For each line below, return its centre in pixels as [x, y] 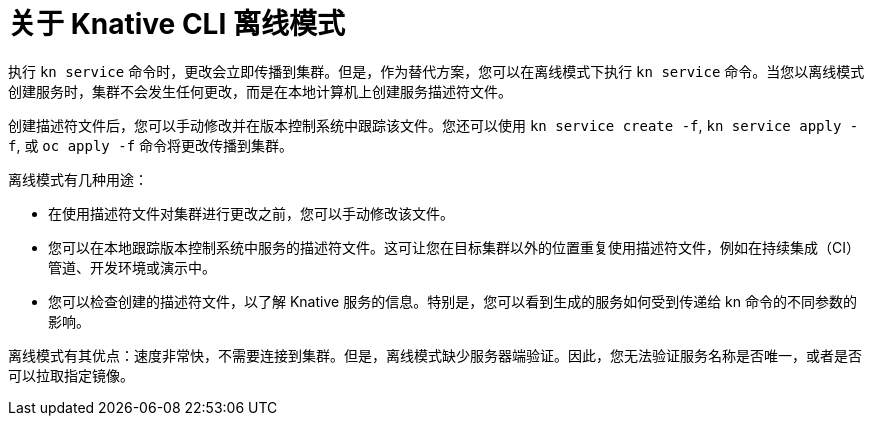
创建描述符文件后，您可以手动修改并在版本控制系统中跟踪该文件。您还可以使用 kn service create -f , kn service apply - [433, 125]
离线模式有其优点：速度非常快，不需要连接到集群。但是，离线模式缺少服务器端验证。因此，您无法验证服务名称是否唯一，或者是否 [435, 355]
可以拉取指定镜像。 [71, 375]
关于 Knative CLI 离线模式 [176, 24]
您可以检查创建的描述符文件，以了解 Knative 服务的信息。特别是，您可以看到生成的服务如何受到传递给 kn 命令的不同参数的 [452, 301]
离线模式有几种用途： [78, 179]
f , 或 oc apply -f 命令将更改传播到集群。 [151, 145]
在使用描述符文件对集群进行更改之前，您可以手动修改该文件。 [251, 213]
